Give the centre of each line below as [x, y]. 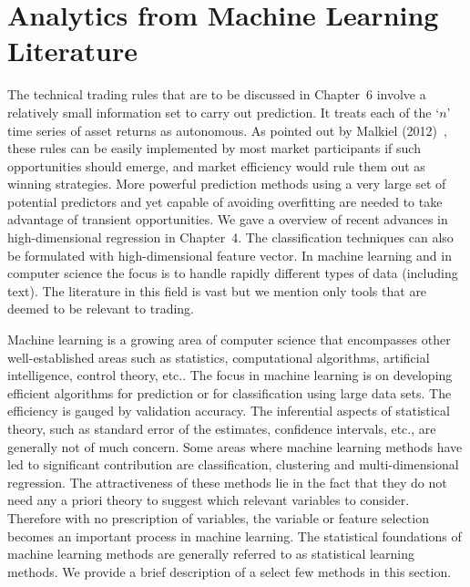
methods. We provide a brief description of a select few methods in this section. [230, 571]
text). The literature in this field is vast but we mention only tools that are [217, 290]
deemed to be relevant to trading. [101, 309]
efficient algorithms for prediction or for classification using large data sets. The [230, 392]
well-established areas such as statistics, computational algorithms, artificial [219, 357]
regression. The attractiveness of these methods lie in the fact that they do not [227, 482]
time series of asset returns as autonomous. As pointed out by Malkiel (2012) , [227, 130]
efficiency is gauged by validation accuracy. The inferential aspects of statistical [229, 411]
